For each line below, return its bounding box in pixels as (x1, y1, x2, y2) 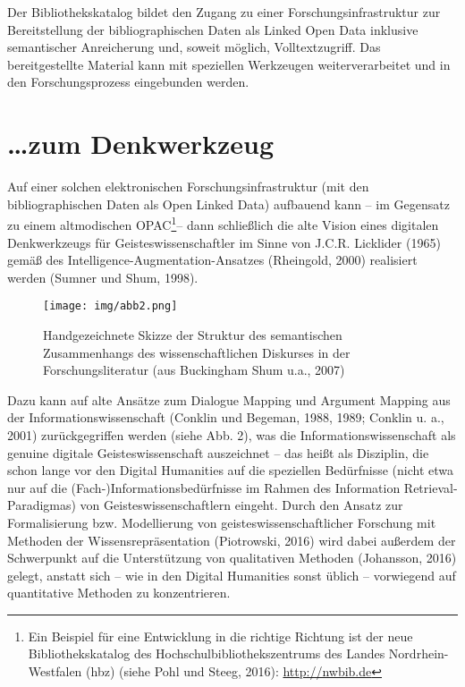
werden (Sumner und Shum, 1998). (7, 267, 199, 286)
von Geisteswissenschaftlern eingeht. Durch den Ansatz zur (80, 496, 403, 514)
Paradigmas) (7, 496, 76, 514)
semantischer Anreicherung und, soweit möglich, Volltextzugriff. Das (7, 38, 381, 56)
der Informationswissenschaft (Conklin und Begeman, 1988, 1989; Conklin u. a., (7, 408, 444, 427)
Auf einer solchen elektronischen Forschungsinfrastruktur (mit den (7, 177, 369, 196)
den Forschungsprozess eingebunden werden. (7, 72, 249, 91)
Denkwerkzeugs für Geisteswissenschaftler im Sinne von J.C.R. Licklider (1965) (7, 233, 441, 251)
